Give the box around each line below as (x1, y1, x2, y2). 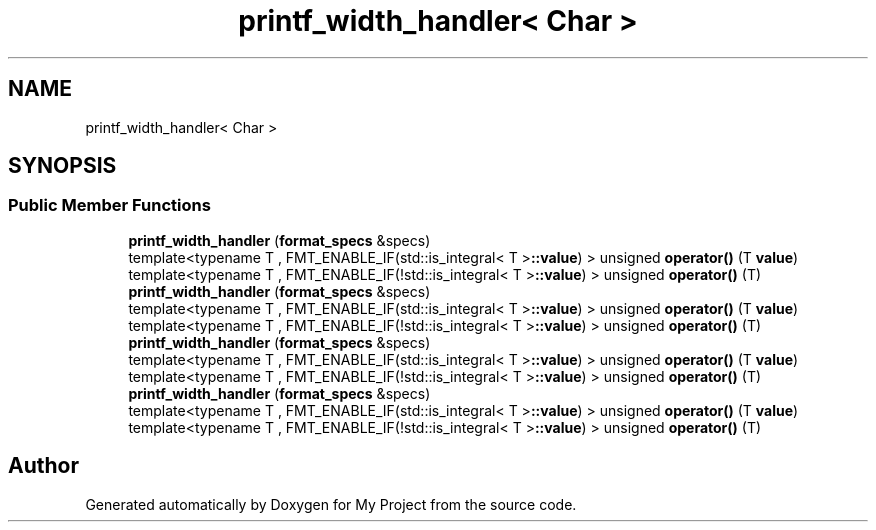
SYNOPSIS (8, 153, 117, 179)
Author (8, 453, 79, 479)
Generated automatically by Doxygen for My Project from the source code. (85, 495, 577, 513)
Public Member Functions (8, 195, 211, 216)
